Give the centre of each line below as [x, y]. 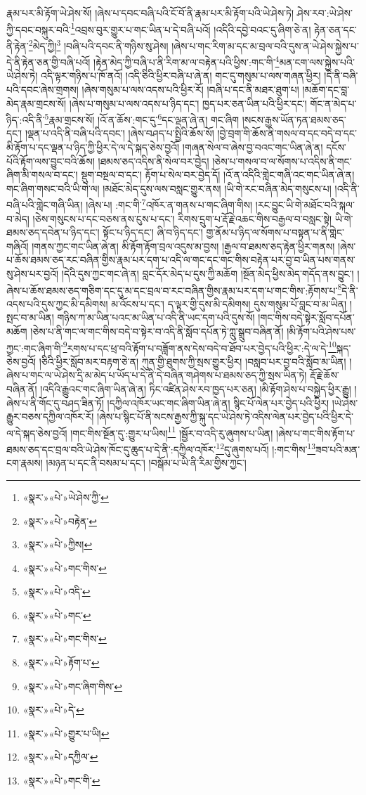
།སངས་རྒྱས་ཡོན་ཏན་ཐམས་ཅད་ [294, 119]
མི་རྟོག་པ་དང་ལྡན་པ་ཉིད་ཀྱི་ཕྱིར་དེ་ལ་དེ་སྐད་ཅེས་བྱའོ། [93, 147]
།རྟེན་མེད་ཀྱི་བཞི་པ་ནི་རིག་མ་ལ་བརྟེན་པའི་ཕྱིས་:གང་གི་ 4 [187, 61]
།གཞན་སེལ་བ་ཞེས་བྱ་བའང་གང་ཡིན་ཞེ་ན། [253, 147]
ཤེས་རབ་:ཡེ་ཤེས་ [325, 13]
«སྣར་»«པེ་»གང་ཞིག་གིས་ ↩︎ [72, 686]
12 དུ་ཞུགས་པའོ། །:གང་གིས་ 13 [266, 448]
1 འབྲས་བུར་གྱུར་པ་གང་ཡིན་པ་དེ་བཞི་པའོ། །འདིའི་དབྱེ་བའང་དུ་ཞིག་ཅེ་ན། [191, 28]
